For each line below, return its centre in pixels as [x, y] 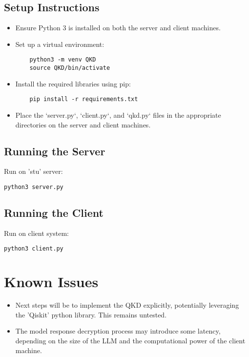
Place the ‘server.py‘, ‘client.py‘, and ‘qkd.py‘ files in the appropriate [118, 115]
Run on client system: [36, 233]
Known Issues [51, 282]
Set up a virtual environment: [60, 44]
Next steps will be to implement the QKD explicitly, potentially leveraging [127, 305]
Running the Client [54, 212]
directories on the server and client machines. [83, 124]
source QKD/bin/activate [70, 68]
